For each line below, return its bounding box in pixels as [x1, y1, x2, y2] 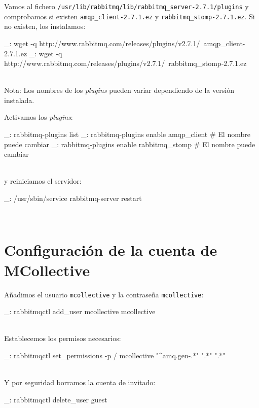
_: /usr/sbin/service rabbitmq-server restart [4, 193, 142, 203]
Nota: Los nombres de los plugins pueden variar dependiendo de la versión [4, 85, 234, 95]
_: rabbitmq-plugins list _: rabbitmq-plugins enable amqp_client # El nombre [4, 129, 250, 140]
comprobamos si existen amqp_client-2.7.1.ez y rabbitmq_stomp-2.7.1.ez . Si [4, 11, 255, 21]
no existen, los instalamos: [4, 21, 86, 31]
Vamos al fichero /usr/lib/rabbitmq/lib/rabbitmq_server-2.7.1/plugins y [4, 1, 249, 11]
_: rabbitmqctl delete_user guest [4, 394, 107, 404]
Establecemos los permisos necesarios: [4, 333, 121, 344]
